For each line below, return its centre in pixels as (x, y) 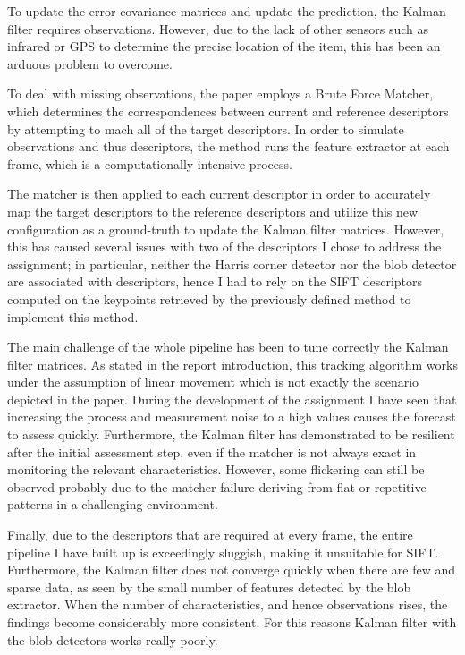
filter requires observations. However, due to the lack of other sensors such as (218, 28)
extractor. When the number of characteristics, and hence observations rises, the (228, 604)
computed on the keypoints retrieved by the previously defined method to (209, 298)
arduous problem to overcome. (90, 63)
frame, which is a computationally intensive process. (150, 163)
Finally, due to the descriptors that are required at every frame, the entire (210, 535)
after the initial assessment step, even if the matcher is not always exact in (212, 451)
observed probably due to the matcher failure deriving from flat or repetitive (217, 486)
